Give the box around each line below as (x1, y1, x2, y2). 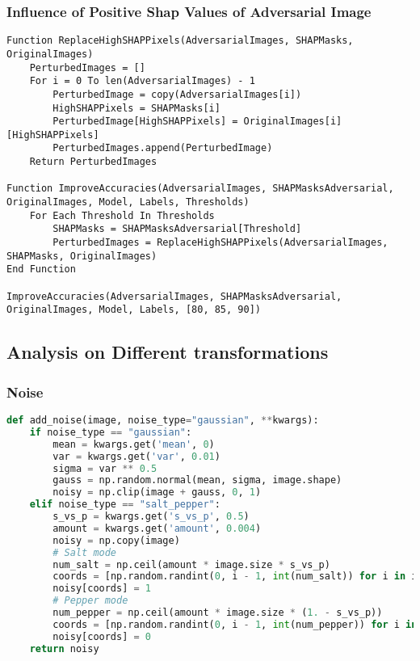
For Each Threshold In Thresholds (29, 209, 215, 221)
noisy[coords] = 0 (52, 630, 152, 642)
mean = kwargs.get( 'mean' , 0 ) (52, 438, 215, 450)
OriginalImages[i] (243, 116, 342, 128)
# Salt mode (52, 546, 117, 558)
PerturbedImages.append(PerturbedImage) (52, 142, 273, 154)
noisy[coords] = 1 (52, 583, 152, 595)
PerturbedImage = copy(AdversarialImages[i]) (52, 88, 302, 100)
